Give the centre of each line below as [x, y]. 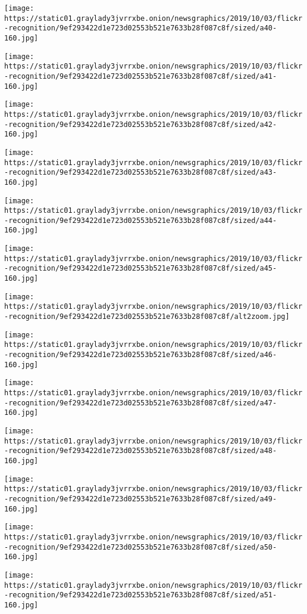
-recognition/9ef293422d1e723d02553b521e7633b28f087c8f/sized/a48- [141, 451]
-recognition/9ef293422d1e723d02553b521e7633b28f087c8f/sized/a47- [141, 403]
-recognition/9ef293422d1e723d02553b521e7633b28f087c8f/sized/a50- [141, 547]
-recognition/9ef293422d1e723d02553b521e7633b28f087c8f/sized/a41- [141, 76]
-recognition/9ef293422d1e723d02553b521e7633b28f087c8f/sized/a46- [141, 355]
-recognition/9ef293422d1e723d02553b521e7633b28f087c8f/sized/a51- [141, 595]
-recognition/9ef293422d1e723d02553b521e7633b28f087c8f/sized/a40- [141, 28]
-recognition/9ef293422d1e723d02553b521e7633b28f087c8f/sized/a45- [141, 269]
